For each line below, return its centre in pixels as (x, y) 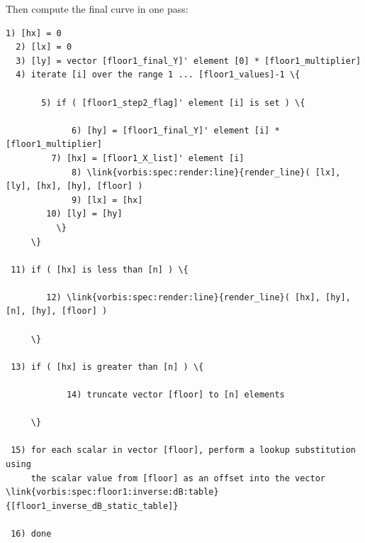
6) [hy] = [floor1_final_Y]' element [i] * (176, 130)
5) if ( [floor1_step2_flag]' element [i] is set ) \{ (173, 103)
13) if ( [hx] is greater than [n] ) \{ (107, 367)
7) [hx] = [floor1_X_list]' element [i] (148, 158)
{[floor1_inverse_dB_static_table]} (92, 506)
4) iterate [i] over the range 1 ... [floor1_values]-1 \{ (158, 75)
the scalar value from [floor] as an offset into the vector (178, 478)
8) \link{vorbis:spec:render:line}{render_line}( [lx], (206, 172)
